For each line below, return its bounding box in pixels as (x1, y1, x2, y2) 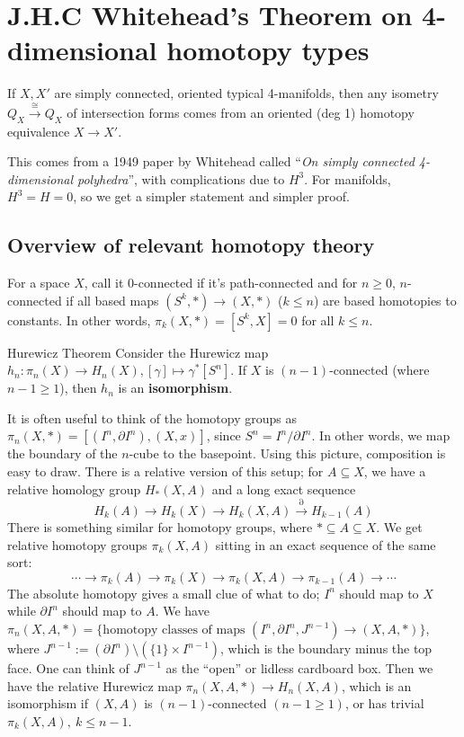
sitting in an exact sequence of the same (215, 535, 436, 554)
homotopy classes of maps (103, 624, 245, 636)
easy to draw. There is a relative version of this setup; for (7, 462, 324, 481)
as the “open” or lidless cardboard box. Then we (165, 659, 433, 677)
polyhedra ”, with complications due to (77, 169, 285, 188)
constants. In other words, (7, 310, 151, 329)
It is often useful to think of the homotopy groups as (7, 408, 297, 427)
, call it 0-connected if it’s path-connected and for (84, 273, 358, 292)
